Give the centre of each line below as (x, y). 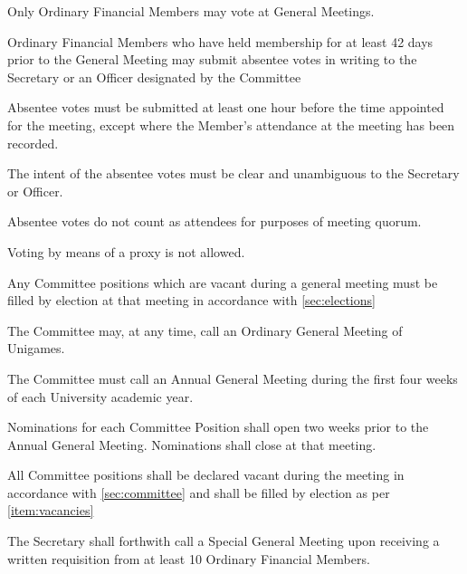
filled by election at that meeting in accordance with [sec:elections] (191, 300)
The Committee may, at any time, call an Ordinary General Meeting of (205, 330)
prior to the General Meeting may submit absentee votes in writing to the (212, 59)
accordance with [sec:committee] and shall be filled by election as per (199, 492)
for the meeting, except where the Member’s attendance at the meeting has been (231, 124)
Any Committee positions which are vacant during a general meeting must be (223, 282)
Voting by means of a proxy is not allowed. (126, 251)
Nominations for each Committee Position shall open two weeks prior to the (218, 427)
